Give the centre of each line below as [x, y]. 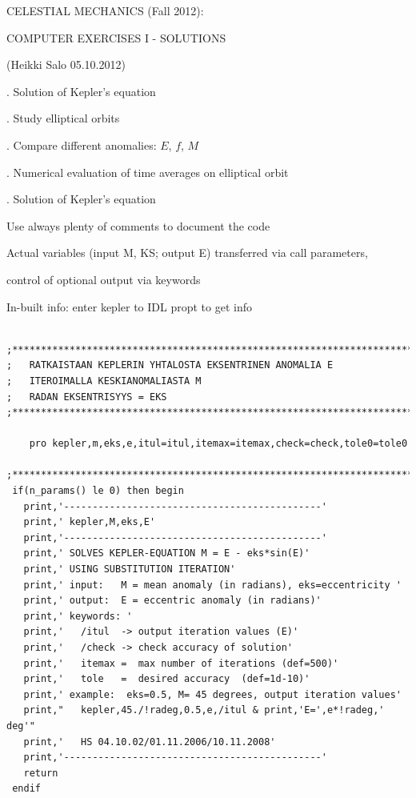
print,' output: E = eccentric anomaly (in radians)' [172, 601]
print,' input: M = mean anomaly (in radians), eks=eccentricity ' [212, 585]
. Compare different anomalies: [82, 144]
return [41, 773]
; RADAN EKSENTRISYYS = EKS [87, 397]
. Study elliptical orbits [63, 118]
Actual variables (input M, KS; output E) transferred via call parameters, [187, 253]
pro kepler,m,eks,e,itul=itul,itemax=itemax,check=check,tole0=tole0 [218, 444]
